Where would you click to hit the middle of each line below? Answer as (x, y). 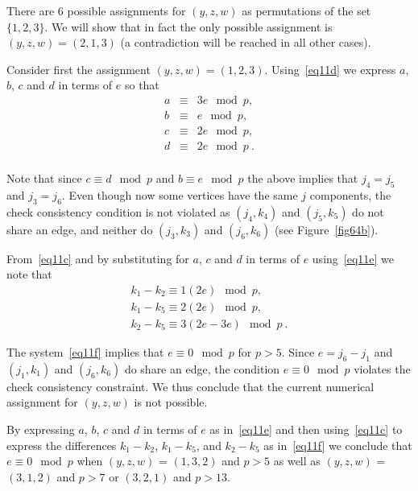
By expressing (41, 429)
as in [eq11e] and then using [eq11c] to (306, 429)
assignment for (42, 402)
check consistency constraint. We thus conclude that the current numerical (190, 386)
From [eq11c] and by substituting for (98, 258)
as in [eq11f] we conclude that (338, 445)
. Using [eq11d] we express (330, 69)
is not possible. (171, 402)
